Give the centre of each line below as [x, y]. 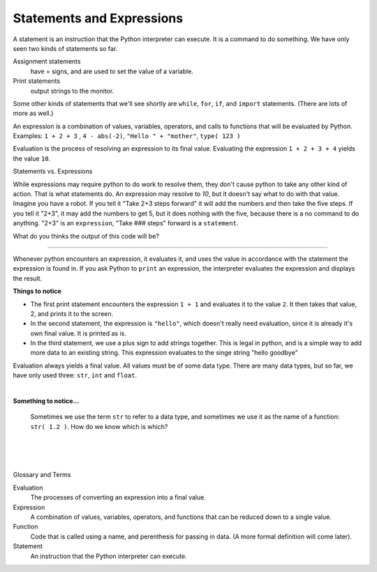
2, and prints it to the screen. [72, 313]
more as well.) [33, 113]
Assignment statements [47, 61]
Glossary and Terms [42, 475]
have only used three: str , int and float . [75, 375]
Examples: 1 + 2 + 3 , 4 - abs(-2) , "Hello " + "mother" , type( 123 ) [127, 136]
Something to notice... [46, 401]
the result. [28, 278]
